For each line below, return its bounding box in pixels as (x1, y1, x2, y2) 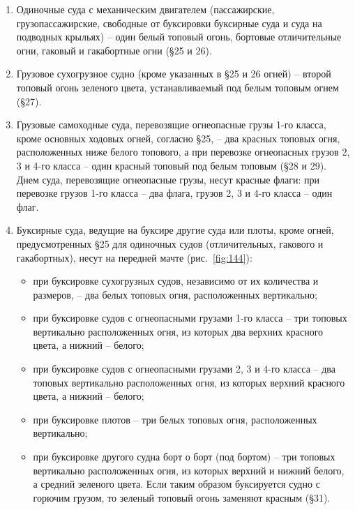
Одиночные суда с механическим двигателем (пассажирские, (16, 2, 275, 16)
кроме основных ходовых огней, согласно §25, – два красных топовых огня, (16, 130, 340, 145)
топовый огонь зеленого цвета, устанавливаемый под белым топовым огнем (16, 80, 339, 94)
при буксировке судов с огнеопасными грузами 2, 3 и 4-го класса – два (33, 361, 335, 376)
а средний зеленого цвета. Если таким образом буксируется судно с (33, 477, 320, 491)
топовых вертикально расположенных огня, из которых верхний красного (33, 375, 345, 389)
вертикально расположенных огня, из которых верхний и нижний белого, (33, 463, 345, 477)
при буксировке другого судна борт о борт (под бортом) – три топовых (33, 449, 335, 464)
